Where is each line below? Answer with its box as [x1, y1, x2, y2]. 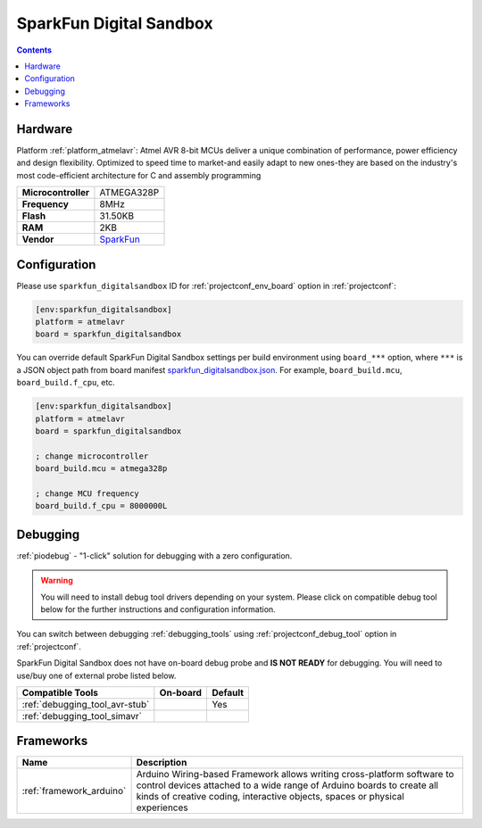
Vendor [21, 233, 54, 245]
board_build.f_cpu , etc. [16, 377, 115, 388]
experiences [136, 801, 188, 814]
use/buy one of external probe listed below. [16, 670, 177, 681]
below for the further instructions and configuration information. [40, 604, 276, 615]
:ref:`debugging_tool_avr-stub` [21, 698, 150, 710]
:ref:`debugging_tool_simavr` [21, 709, 143, 722]
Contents [16, 45, 53, 55]
